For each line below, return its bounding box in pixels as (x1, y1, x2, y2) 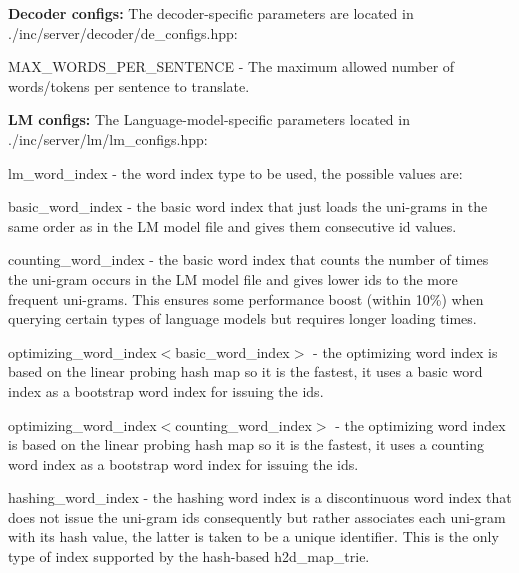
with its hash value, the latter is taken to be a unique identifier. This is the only (8, 526, 499, 547)
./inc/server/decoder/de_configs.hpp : (8, 22, 238, 43)
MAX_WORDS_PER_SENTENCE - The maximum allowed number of (8, 56, 455, 77)
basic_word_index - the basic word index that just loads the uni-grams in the (8, 196, 488, 217)
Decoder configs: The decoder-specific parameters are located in (8, 3, 414, 23)
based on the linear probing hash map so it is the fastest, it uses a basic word (8, 361, 483, 382)
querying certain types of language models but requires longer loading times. (8, 308, 477, 329)
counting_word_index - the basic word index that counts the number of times (8, 249, 489, 270)
